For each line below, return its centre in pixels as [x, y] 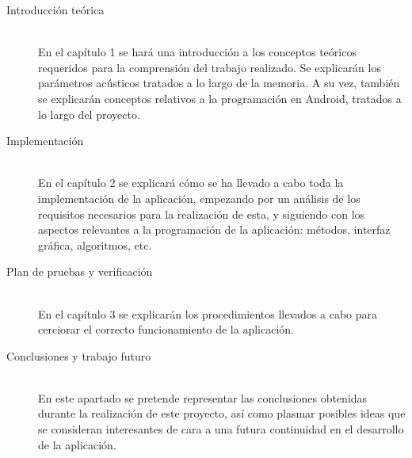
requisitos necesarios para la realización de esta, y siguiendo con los [202, 214]
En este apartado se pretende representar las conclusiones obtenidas [203, 397]
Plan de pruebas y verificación [80, 271]
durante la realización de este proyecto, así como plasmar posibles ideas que [222, 413]
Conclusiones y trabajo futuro [79, 355]
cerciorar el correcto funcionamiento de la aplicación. [166, 329]
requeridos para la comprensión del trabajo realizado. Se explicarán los [210, 67]
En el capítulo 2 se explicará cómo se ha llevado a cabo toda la [191, 183]
